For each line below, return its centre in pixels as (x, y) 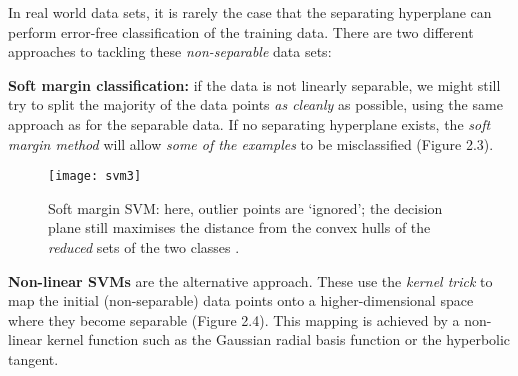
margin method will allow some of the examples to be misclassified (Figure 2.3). (251, 143)
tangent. (33, 358)
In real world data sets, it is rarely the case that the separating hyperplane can (250, 12)
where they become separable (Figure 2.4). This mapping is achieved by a (234, 319)
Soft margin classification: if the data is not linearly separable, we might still (254, 84)
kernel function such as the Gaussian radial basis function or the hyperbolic (278, 339)
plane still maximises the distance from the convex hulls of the (239, 227)
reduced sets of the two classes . (144, 247)
